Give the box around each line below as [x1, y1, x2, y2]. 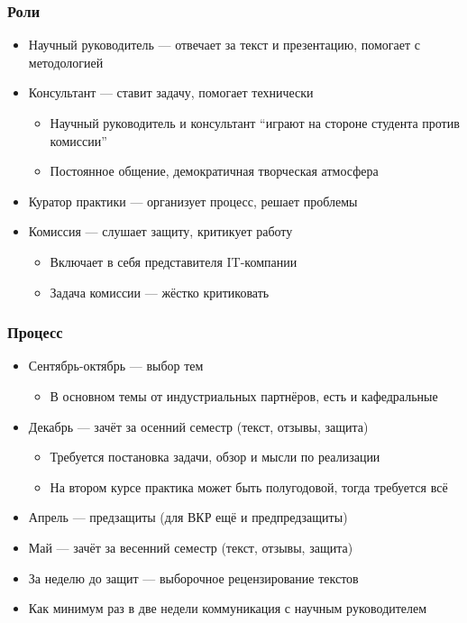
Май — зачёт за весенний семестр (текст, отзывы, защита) [28, 537, 353, 556]
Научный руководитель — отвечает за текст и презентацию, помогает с [28, 35, 420, 54]
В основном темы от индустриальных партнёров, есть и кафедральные [50, 386, 438, 405]
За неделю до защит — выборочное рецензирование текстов [28, 568, 359, 587]
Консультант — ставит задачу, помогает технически [28, 83, 314, 102]
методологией [28, 52, 104, 71]
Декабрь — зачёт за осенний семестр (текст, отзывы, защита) [28, 417, 369, 435]
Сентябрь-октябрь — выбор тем [28, 356, 204, 375]
